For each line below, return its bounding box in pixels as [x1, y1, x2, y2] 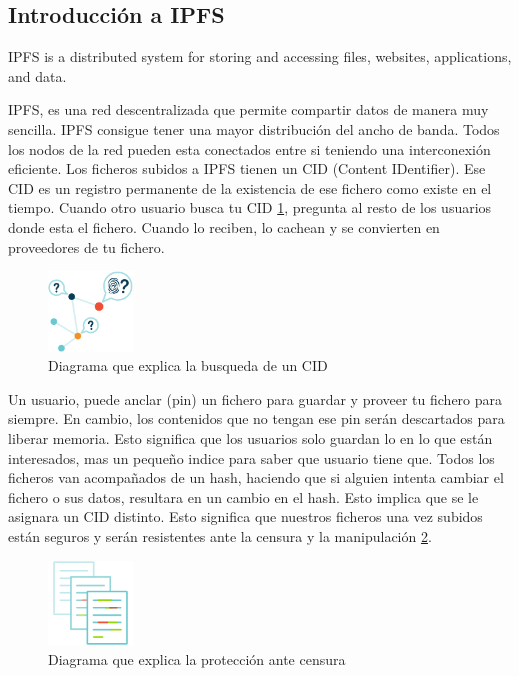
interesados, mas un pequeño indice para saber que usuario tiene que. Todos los [8, 447, 495, 468]
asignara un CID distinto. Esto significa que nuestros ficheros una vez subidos [8, 506, 483, 527]
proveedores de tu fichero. [8, 236, 165, 257]
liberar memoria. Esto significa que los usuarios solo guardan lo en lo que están [8, 428, 493, 448]
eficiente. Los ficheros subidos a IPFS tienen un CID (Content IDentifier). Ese [8, 158, 486, 179]
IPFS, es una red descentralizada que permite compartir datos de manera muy [8, 99, 489, 120]
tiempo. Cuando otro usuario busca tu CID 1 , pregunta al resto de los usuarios [8, 197, 492, 218]
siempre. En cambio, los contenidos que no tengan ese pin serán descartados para [8, 408, 505, 429]
